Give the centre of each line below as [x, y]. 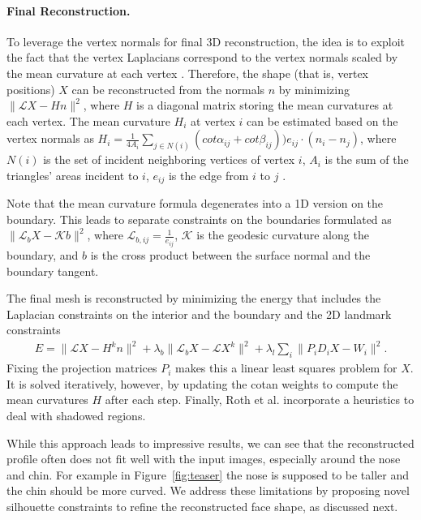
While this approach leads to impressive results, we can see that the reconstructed [210, 443]
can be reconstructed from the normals [168, 89]
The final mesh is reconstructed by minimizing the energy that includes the [194, 298]
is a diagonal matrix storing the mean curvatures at [265, 105]
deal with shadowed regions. [76, 415]
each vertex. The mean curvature [88, 120]
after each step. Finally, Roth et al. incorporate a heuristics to [260, 400]
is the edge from [208, 175]
